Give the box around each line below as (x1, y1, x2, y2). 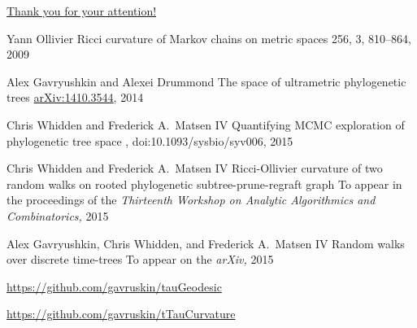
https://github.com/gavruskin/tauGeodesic (7, 278, 222, 295)
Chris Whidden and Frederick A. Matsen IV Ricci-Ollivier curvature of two (7, 160, 383, 177)
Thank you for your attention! (7, 2, 157, 19)
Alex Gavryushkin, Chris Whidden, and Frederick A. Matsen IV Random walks (7, 234, 405, 251)
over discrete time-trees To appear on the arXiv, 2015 (7, 251, 274, 268)
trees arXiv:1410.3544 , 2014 (7, 89, 144, 106)
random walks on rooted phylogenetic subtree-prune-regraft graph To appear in (7, 175, 402, 192)
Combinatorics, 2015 (7, 207, 109, 224)
